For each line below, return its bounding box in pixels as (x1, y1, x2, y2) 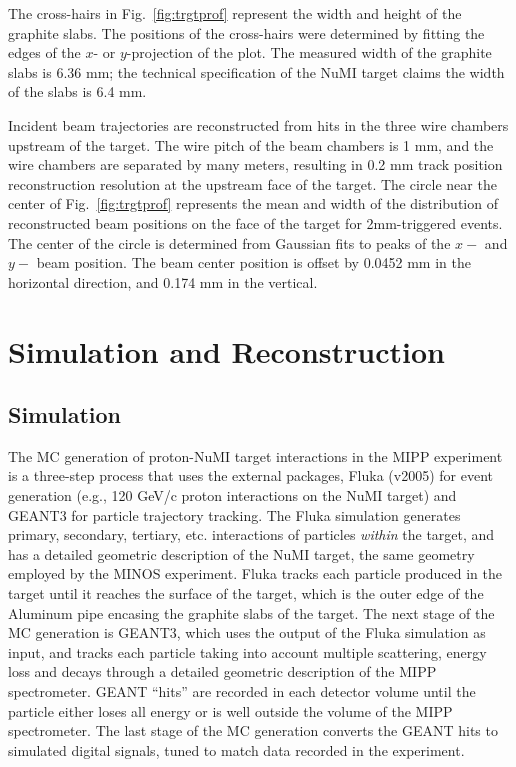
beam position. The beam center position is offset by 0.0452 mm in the (36, 252, 471, 273)
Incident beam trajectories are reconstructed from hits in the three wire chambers (8, 114, 509, 135)
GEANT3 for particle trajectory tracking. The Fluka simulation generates (8, 504, 461, 525)
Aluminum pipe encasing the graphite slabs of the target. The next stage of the (8, 602, 495, 623)
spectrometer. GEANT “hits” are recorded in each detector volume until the (8, 681, 476, 702)
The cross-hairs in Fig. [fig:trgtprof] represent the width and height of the (8, 3, 462, 23)
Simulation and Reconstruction (8, 330, 445, 371)
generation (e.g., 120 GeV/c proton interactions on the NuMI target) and (8, 485, 457, 506)
